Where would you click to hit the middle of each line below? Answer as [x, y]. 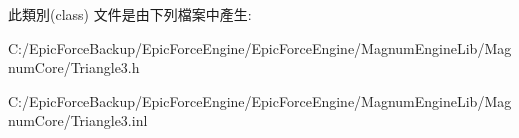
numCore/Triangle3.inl [78, 120]
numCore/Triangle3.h [74, 67]
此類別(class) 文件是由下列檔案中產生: [130, 14]
